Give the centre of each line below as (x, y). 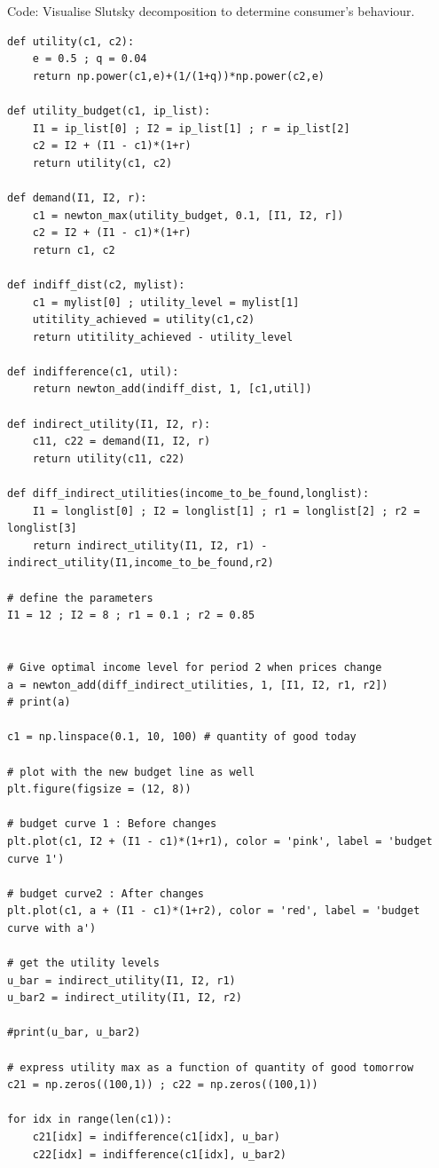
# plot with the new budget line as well (131, 772)
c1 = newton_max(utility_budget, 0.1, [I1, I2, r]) (188, 215)
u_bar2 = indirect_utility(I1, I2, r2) (125, 998)
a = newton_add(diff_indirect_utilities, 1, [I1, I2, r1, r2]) (198, 685)
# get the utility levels (83, 963)
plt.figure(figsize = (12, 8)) (99, 789)
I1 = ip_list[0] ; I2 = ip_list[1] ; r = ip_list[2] (191, 128)
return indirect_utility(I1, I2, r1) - (150, 545)
